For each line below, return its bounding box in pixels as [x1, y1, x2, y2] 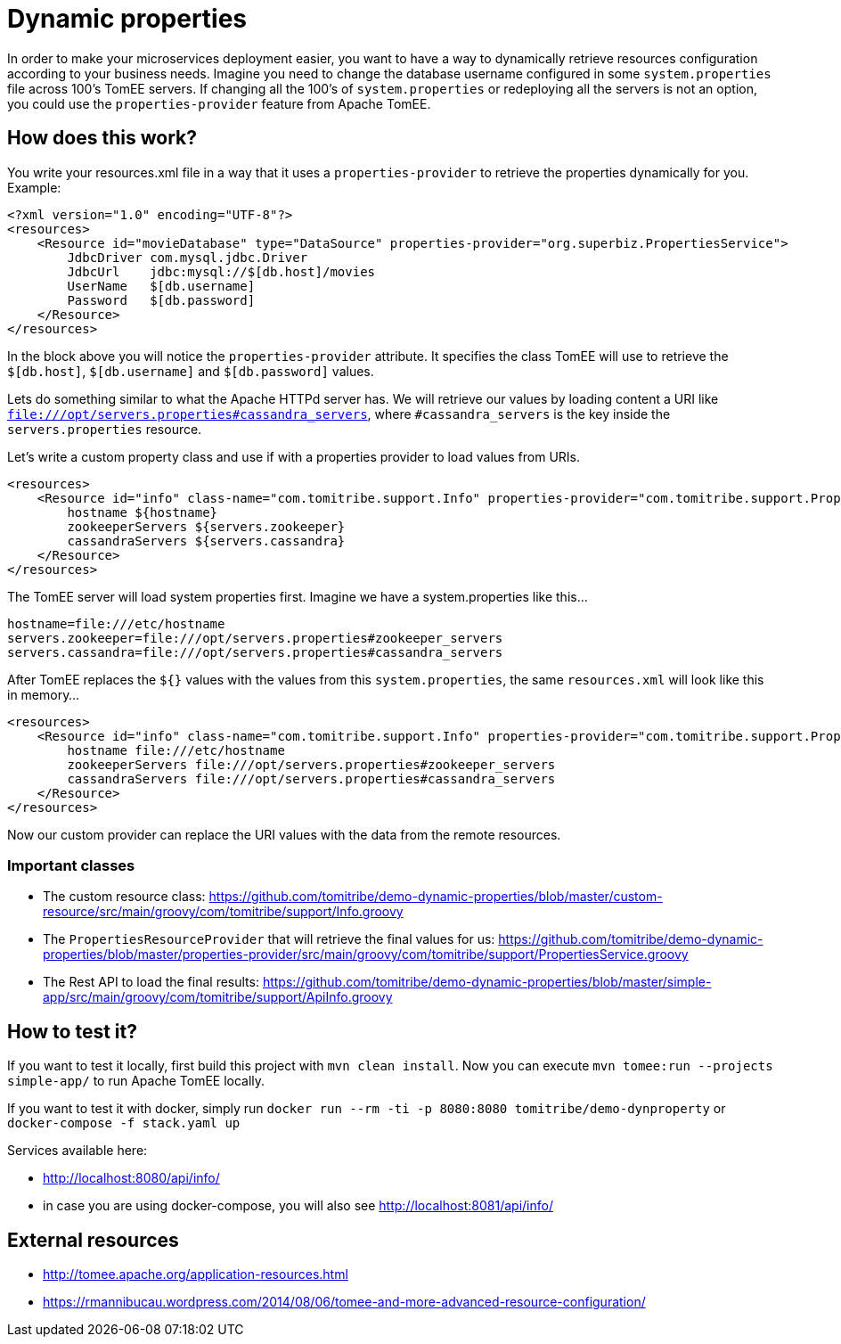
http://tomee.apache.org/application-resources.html [43, 1266, 348, 1283]
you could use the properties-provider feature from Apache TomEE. [7, 95, 431, 111]
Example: [7, 179, 61, 195]
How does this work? [7, 127, 197, 150]
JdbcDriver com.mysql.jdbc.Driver [67, 250, 308, 265]
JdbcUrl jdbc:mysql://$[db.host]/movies [67, 264, 376, 279]
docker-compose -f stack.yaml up [7, 1116, 241, 1131]
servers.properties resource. [7, 421, 202, 437]
